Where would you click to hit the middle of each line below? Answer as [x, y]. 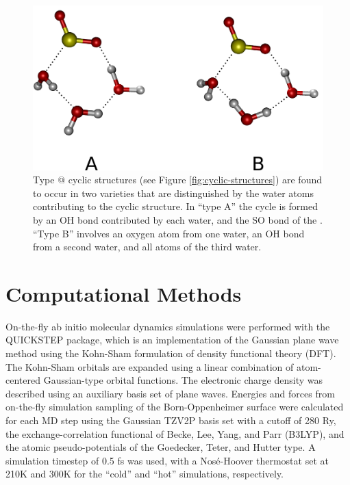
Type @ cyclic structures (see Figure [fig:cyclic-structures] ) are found [177, 180]
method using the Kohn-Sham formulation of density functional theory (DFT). [171, 353]
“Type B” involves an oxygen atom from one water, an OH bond [169, 233]
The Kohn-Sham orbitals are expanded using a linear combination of [150, 366]
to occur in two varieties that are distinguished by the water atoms [173, 193]
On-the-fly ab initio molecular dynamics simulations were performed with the [168, 326]
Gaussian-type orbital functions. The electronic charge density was [183, 380]
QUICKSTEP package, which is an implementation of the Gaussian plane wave [172, 340]
